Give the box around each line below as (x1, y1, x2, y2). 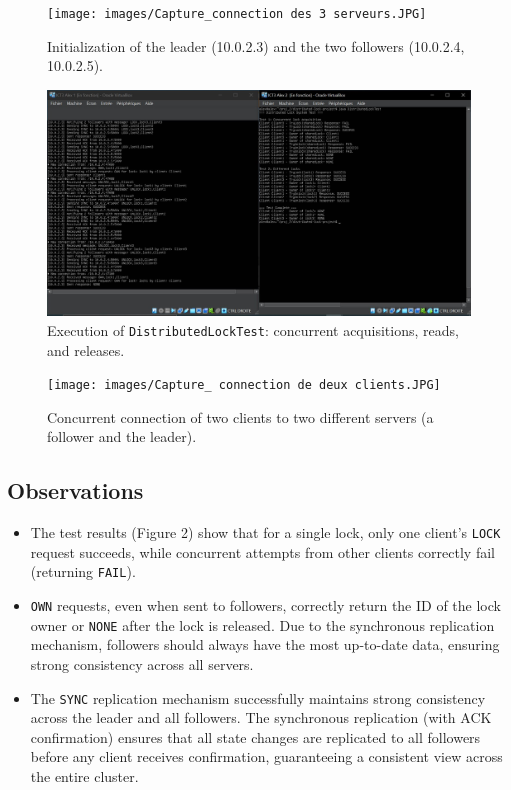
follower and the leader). (47, 426, 197, 447)
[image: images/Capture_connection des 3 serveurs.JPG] (47, 7, 427, 21)
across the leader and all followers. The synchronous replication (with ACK (30, 707, 492, 728)
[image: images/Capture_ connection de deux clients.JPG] (47, 378, 441, 393)
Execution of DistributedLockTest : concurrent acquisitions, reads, (47, 319, 459, 340)
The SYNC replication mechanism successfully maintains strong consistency (30, 687, 486, 708)
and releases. (47, 339, 125, 360)
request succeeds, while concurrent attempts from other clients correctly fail (30, 541, 495, 562)
